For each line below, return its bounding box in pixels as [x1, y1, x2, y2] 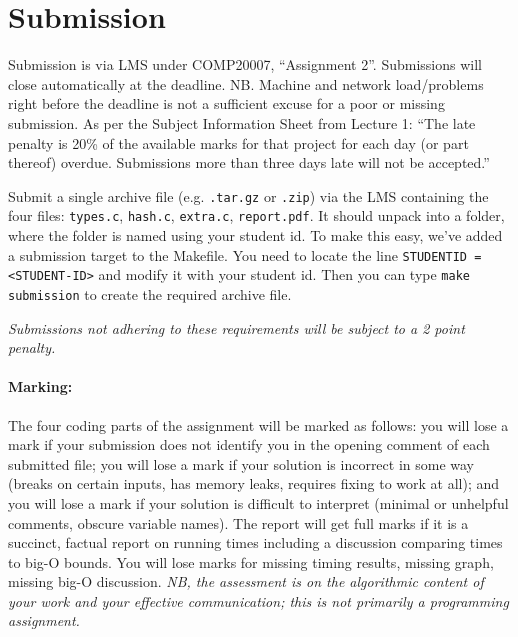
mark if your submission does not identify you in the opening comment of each [8, 434, 490, 455]
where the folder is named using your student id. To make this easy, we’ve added [8, 225, 503, 245]
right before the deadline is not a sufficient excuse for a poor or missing [8, 93, 445, 114]
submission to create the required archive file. [8, 283, 292, 304]
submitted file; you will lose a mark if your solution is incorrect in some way [8, 453, 475, 474]
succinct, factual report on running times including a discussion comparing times [8, 532, 503, 553]
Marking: [8, 376, 73, 397]
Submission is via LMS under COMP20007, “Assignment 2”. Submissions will [8, 54, 482, 75]
